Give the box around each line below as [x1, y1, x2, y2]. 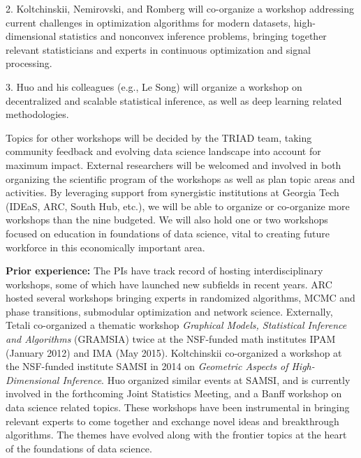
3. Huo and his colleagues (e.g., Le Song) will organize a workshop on [6, 79, 302, 94]
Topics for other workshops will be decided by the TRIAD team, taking [6, 130, 312, 145]
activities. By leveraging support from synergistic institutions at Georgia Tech [6, 185, 339, 200]
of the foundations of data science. [6, 441, 152, 455]
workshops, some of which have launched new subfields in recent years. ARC [6, 276, 332, 291]
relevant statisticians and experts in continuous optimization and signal [6, 42, 311, 57]
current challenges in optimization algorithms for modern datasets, [6, 15, 291, 29]
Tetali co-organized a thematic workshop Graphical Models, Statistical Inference [6, 318, 347, 332]
